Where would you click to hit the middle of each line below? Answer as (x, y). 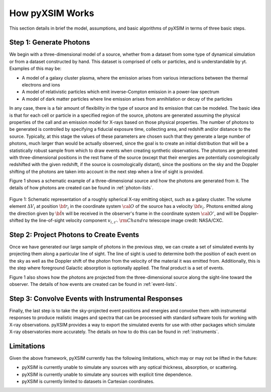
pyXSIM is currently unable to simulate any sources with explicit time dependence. (107, 374)
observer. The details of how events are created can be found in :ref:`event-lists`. (93, 284)
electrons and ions (41, 85)
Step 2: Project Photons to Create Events (74, 235)
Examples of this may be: (35, 68)
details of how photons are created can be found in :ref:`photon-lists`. (81, 188)
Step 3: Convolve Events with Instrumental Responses (96, 299)
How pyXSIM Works (52, 13)
